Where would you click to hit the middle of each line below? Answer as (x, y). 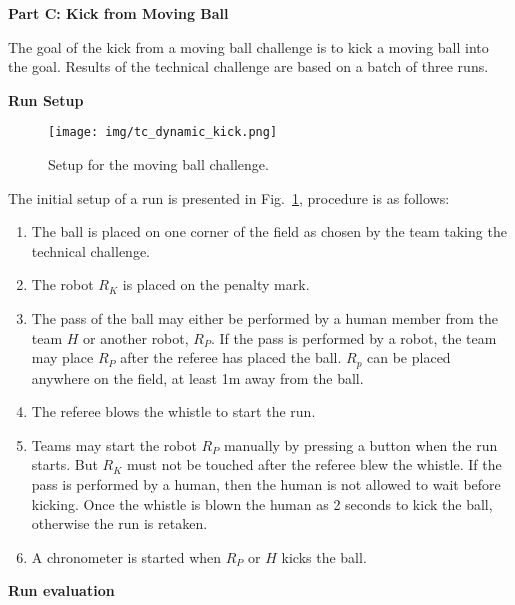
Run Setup (46, 99)
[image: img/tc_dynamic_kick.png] (163, 132)
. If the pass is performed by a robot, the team (354, 337)
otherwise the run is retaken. (119, 523)
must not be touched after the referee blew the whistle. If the (314, 464)
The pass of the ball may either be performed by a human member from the (265, 318)
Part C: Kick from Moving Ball (118, 13)
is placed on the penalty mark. (216, 284)
